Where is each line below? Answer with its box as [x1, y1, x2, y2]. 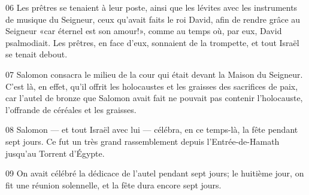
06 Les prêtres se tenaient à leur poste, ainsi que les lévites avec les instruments [5, 1, 298, 13]
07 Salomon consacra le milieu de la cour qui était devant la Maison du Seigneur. [5, 68, 303, 80]
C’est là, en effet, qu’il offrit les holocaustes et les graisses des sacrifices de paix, [5, 80, 298, 92]
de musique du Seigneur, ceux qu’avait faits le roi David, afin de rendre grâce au [5, 13, 301, 25]
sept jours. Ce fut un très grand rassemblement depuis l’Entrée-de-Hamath [5, 135, 280, 147]
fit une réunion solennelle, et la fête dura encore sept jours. [5, 178, 222, 191]
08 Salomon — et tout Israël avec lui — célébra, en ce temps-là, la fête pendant [5, 123, 298, 136]
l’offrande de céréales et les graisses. [5, 103, 137, 115]
